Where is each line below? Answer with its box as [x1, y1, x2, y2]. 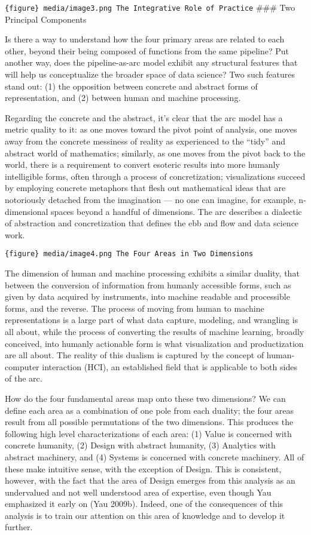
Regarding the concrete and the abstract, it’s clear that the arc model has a [5, 111, 283, 124]
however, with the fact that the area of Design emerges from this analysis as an [5, 474, 295, 487]
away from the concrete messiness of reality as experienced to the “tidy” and [5, 135, 286, 147]
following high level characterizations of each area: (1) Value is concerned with [5, 427, 292, 439]
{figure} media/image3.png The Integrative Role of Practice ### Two [5, 1, 295, 13]
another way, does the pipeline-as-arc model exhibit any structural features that [5, 56, 298, 69]
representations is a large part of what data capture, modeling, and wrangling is [5, 313, 298, 326]
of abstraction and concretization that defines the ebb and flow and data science [5, 217, 299, 229]
